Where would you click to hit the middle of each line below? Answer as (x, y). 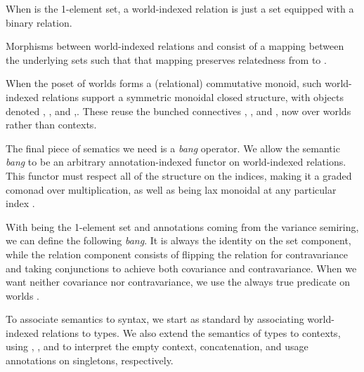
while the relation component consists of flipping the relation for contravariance (177, 254)
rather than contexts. (51, 125)
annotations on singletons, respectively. (90, 360)
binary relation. (39, 22)
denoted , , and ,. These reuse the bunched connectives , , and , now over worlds (178, 111)
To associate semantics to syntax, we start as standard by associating (155, 319)
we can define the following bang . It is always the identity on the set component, (178, 240)
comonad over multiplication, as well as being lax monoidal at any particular (171, 189)
